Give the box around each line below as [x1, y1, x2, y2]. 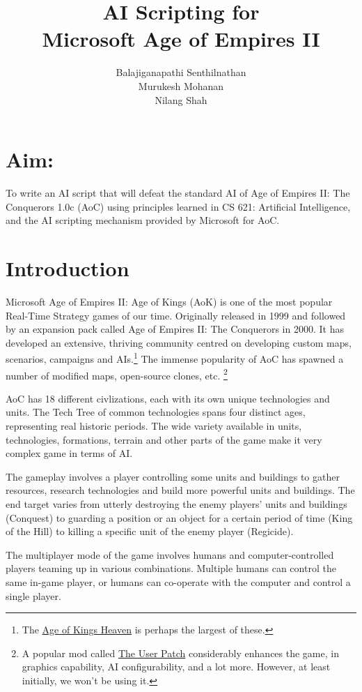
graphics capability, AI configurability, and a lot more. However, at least [22, 659, 331, 674]
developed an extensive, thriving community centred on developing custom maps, [6, 335, 352, 349]
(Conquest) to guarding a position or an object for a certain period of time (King [6, 510, 353, 525]
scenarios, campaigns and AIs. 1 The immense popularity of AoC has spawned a [6, 349, 344, 366]
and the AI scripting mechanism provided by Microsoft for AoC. [6, 213, 280, 227]
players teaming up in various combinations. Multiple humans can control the [6, 561, 336, 576]
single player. [6, 588, 61, 603]
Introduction [6, 254, 129, 282]
